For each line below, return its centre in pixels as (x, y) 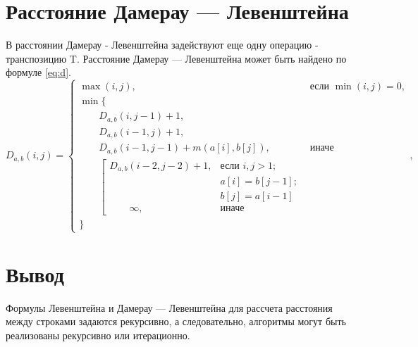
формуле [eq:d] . (38, 72)
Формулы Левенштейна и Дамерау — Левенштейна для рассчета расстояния (169, 307)
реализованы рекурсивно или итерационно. (98, 335)
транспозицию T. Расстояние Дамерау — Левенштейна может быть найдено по (176, 58)
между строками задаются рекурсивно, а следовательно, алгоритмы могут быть (176, 321)
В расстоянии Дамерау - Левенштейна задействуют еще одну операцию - (162, 45)
